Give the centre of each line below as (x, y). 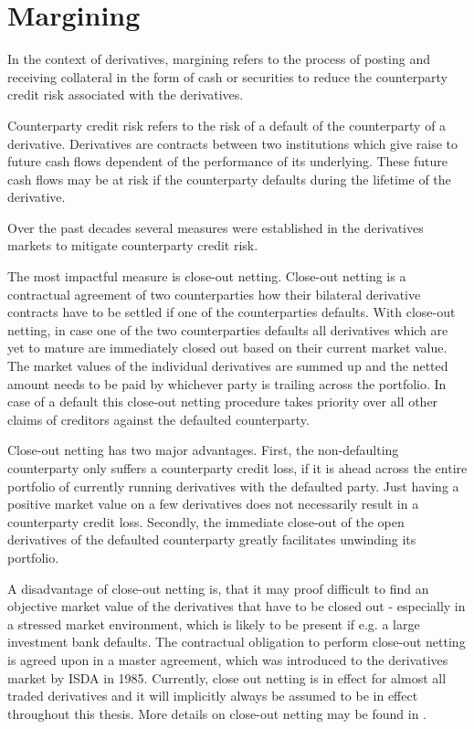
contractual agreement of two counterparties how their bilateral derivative (214, 294)
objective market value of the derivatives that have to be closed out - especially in (237, 606)
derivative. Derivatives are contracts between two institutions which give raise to (233, 143)
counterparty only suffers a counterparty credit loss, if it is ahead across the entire (237, 468)
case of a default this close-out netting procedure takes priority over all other (223, 401)
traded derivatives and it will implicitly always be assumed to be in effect (213, 696)
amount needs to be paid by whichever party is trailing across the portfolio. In (227, 383)
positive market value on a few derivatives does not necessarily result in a (213, 504)
